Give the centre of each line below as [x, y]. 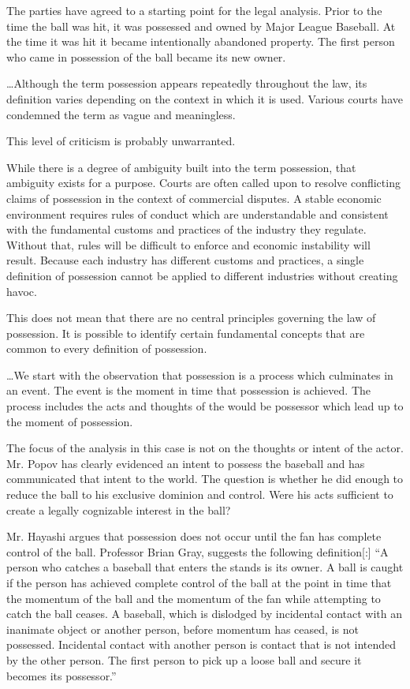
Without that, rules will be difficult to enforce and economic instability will [188, 244]
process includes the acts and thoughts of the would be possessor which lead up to [205, 406]
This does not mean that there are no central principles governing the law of [191, 318]
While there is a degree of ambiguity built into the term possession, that [181, 167]
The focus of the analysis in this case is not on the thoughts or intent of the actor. [205, 448]
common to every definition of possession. [107, 348]
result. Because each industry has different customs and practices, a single [185, 260]
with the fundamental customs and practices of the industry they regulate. [186, 229]
